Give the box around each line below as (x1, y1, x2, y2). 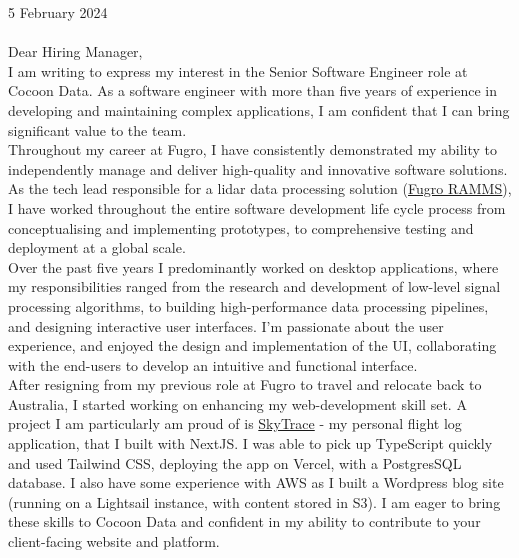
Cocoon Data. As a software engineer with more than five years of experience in (8, 80, 498, 101)
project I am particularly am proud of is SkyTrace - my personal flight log (8, 413, 462, 434)
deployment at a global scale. (8, 237, 186, 258)
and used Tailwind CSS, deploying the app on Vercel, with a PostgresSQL (8, 452, 462, 473)
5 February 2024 (8, 2, 108, 22)
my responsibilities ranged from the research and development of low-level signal (8, 276, 501, 297)
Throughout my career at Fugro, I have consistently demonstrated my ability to (8, 139, 498, 160)
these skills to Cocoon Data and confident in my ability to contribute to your (8, 511, 481, 532)
